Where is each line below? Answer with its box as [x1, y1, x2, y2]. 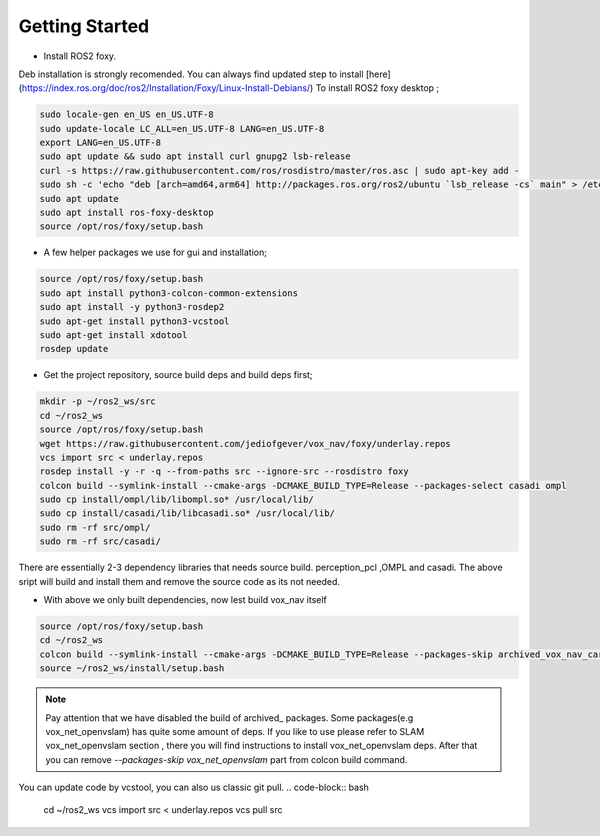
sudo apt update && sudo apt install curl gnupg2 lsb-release [39, 151, 351, 162]
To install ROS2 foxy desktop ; [315, 82, 440, 94]
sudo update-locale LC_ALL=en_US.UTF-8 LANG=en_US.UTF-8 [39, 123, 325, 134]
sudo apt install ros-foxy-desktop [39, 207, 214, 219]
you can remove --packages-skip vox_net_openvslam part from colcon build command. [45, 753, 408, 765]
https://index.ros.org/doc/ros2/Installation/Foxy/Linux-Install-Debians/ [21, 82, 311, 94]
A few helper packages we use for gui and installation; [43, 246, 267, 259]
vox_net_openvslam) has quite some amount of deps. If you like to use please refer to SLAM [45, 725, 425, 737]
